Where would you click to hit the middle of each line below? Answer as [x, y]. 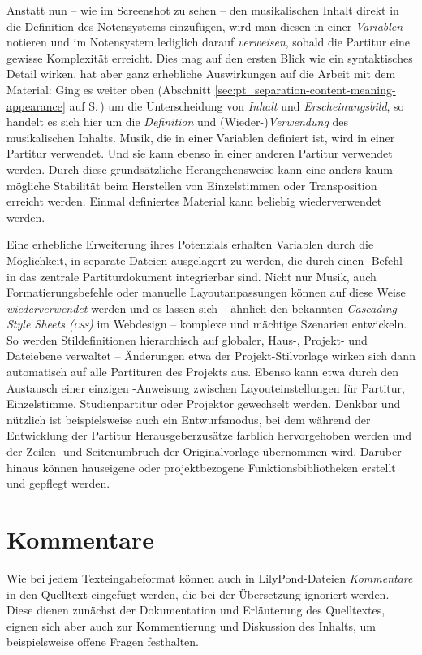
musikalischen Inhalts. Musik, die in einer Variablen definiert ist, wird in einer [201, 137]
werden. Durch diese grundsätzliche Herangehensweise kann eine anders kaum [200, 169]
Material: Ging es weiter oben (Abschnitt [109, 89]
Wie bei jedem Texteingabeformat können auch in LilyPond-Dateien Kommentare [210, 577]
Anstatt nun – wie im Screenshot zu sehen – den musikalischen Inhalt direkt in [203, 10]
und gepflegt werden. [58, 483]
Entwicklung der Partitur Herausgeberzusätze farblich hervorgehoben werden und [209, 435]
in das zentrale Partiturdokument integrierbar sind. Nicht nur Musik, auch [192, 276]
